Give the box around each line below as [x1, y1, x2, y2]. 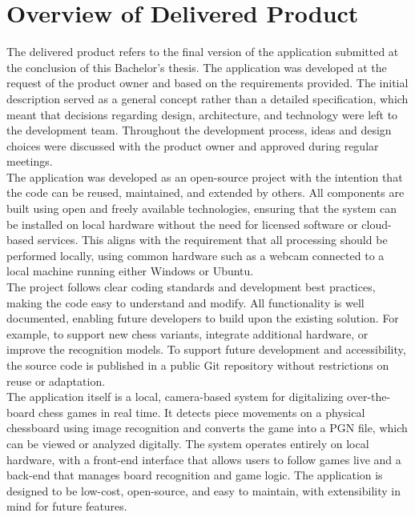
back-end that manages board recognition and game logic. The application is [6, 467, 383, 483]
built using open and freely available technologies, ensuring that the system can [6, 200, 397, 217]
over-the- [347, 388, 391, 405]
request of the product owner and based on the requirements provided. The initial [6, 74, 409, 91]
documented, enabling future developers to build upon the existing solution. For [6, 310, 399, 327]
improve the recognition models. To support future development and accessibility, [6, 341, 406, 358]
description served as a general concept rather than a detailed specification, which [6, 90, 409, 106]
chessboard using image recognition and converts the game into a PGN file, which [6, 419, 408, 436]
